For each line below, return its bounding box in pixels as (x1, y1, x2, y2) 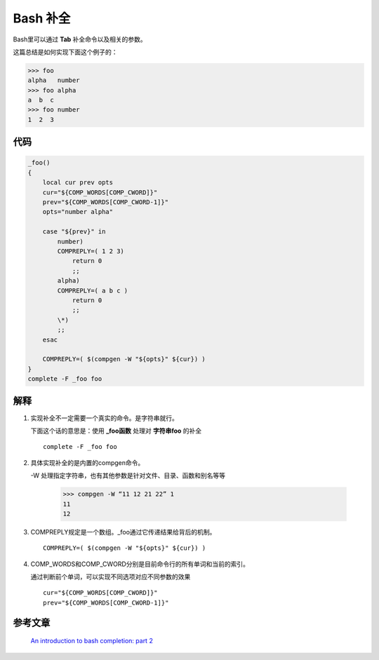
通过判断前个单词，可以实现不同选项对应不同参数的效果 (30, 572, 191, 581)
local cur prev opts (42, 179, 114, 187)
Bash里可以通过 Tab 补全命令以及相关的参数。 (13, 35, 147, 43)
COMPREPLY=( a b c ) (57, 286, 128, 295)
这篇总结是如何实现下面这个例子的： (13, 48, 118, 56)
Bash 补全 (13, 11, 71, 26)
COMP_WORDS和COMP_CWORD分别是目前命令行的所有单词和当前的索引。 (30, 560, 249, 568)
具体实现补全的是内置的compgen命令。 (30, 458, 145, 466)
